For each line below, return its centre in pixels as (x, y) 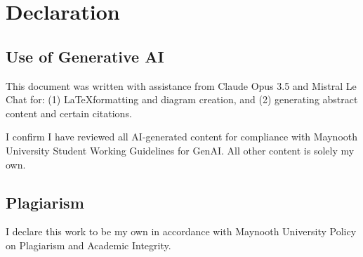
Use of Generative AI (85, 56)
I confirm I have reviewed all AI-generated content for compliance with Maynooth (182, 137)
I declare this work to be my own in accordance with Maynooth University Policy (181, 231)
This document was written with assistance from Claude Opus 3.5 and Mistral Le (181, 85)
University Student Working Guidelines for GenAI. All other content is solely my (180, 150)
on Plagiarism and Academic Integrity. (88, 245)
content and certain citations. (69, 113)
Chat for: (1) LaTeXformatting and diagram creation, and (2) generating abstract (182, 99)
